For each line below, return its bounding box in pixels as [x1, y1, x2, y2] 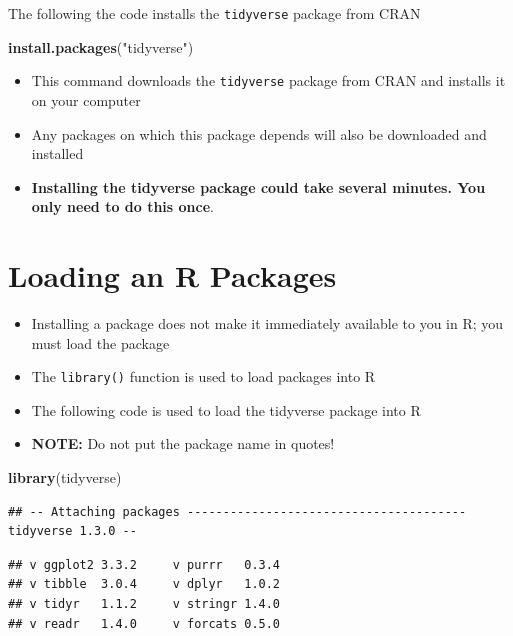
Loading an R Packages [8, 255, 337, 296]
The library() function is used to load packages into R [31, 366, 376, 387]
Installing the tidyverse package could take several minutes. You [31, 176, 486, 197]
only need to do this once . [31, 196, 214, 217]
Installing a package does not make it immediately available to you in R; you [31, 313, 504, 333]
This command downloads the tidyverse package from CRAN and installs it [31, 70, 506, 91]
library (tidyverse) [8, 467, 122, 488]
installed [31, 143, 84, 164]
